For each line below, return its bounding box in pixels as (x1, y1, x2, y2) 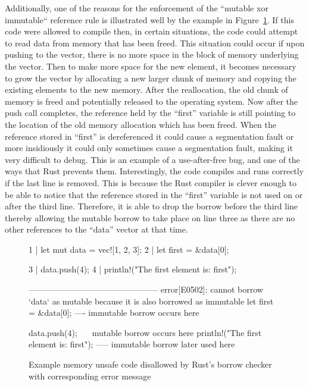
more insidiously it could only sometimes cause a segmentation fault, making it (5, 142, 293, 154)
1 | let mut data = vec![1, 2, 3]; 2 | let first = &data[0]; (29, 243, 229, 255)
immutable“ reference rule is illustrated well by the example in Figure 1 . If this (5, 13, 294, 26)
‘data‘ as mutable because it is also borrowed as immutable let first (29, 294, 274, 307)
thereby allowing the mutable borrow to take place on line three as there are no (5, 211, 295, 224)
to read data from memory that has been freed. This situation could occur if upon (5, 36, 305, 49)
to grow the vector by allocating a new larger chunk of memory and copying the (5, 71, 296, 84)
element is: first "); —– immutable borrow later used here (29, 338, 235, 350)
